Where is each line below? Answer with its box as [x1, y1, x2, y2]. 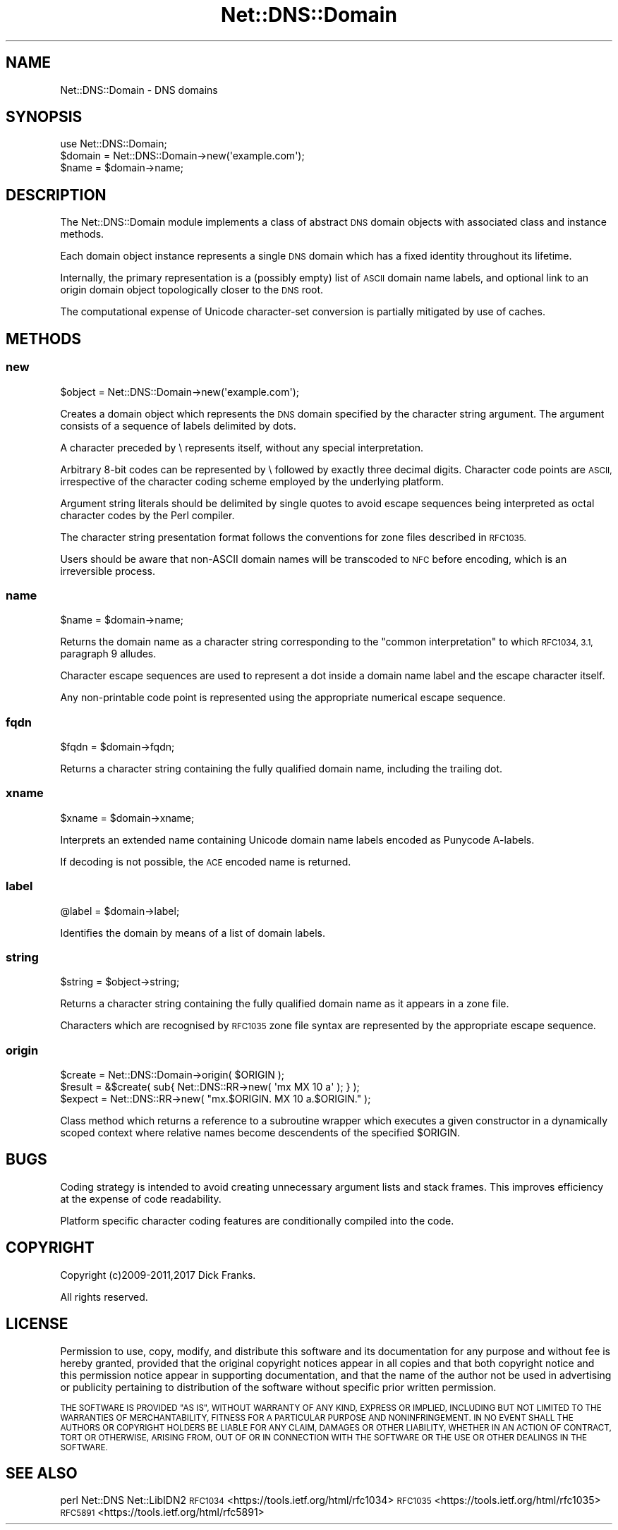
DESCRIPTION [6, 186, 107, 204]
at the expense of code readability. [60, 1192, 222, 1205]
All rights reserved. [60, 1290, 148, 1303]
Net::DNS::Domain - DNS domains [60, 83, 218, 96]
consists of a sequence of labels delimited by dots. [60, 419, 296, 432]
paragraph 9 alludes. [60, 648, 157, 660]
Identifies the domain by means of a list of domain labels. [60, 926, 325, 939]
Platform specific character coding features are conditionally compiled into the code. [60, 1214, 454, 1227]
